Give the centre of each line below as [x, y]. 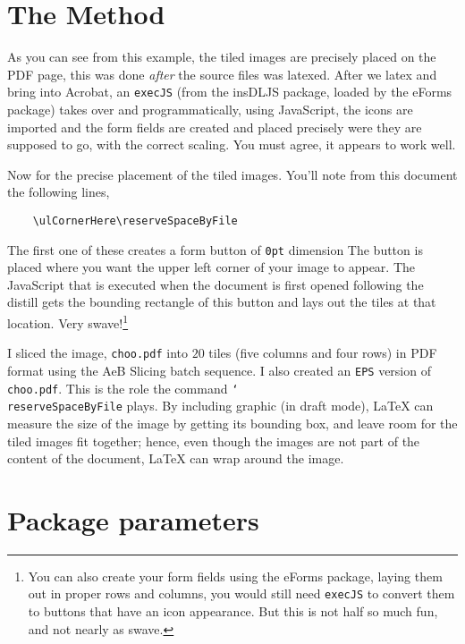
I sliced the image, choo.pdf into [98, 353]
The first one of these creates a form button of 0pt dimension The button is [215, 249]
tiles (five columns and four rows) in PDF [323, 353]
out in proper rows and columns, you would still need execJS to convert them [241, 593]
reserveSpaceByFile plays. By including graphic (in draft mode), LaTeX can [220, 406]
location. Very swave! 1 [68, 322]
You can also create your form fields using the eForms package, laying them [235, 576]
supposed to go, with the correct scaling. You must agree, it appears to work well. [232, 144]
